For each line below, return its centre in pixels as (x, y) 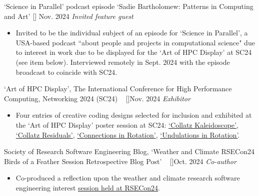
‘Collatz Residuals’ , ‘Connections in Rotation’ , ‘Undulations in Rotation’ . (128, 134)
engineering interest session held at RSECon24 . (88, 187)
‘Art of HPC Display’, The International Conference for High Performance (118, 89)
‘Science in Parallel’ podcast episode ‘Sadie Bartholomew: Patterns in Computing (129, 6)
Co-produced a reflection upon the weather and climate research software (128, 178)
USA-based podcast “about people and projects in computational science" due (135, 42)
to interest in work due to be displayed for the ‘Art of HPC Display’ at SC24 (134, 52)
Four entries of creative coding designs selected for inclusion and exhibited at (134, 115)
